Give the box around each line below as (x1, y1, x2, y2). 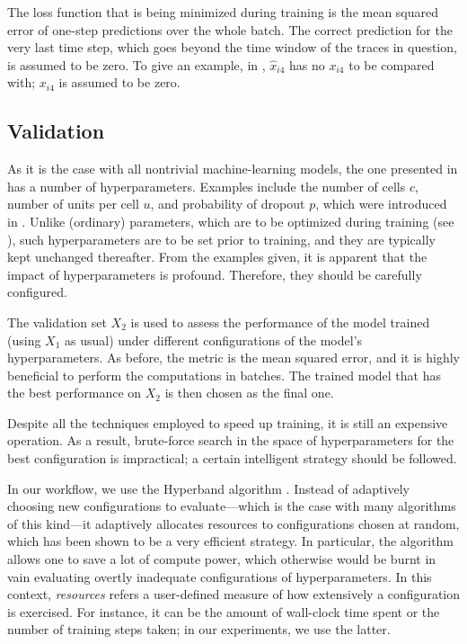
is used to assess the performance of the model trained (130, 312, 430, 331)
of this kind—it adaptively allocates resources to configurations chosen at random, (7, 514, 460, 532)
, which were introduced (315, 194, 447, 213)
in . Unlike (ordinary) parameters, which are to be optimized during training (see (7, 211, 454, 230)
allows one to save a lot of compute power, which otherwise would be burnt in (7, 550, 436, 568)
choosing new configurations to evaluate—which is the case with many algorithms (7, 496, 456, 515)
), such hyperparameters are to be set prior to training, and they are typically (7, 229, 436, 248)
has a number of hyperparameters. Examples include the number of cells (7, 176, 406, 195)
